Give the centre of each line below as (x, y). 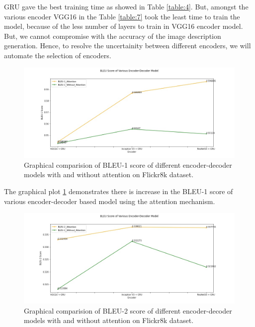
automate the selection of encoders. (58, 55)
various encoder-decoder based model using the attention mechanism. (110, 201)
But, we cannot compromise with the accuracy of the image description (113, 36)
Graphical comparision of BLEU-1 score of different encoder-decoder (128, 164)
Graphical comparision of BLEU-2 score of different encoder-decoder (128, 310)
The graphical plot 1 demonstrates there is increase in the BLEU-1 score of (119, 191)
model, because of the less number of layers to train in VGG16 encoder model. (124, 26)
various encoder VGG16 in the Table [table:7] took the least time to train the (122, 16)
